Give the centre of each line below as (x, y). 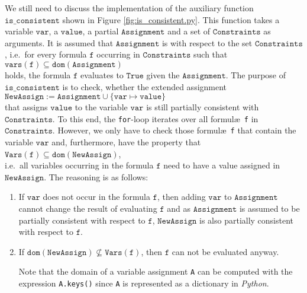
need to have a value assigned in (222, 165)
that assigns (26, 107)
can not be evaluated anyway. (225, 251)
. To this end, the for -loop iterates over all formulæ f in (155, 118)
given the (163, 74)
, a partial (101, 31)
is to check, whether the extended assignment (145, 86)
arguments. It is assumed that (59, 42)
